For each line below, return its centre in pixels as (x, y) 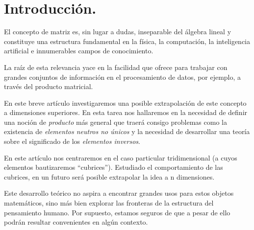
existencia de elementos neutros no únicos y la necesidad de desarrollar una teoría (127, 131)
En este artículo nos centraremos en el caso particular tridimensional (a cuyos (121, 157)
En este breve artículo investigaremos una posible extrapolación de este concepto (125, 103)
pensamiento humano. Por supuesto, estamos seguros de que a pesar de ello (117, 212)
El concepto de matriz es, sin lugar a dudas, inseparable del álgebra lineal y (118, 32)
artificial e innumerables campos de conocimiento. (79, 51)
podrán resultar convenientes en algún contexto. (76, 222)
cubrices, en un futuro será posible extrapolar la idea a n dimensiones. (109, 176)
